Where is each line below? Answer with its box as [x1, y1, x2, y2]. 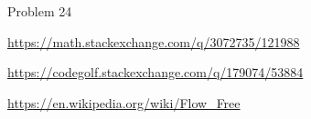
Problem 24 [7, 2, 72, 20]
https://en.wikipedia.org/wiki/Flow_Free [7, 93, 241, 112]
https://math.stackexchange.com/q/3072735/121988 [7, 32, 300, 51]
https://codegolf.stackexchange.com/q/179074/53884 [7, 63, 304, 82]
